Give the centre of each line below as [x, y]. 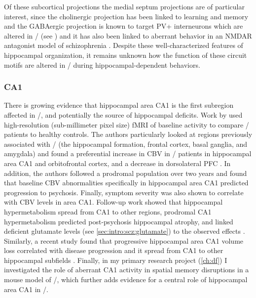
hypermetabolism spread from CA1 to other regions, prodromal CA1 [108, 211]
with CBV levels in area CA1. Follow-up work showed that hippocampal [113, 202]
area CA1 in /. [26, 289]
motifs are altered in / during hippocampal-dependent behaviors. [102, 64]
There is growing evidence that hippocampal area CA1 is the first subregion [119, 105]
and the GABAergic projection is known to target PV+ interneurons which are [124, 26]
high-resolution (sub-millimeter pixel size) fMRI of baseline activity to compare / [127, 124]
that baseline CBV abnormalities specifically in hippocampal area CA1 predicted [126, 183]
